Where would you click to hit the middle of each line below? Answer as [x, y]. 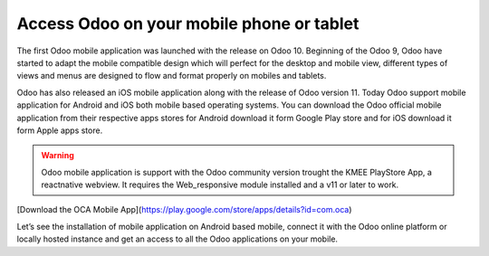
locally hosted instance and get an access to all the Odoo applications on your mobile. [177, 239]
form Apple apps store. [60, 130]
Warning [58, 156]
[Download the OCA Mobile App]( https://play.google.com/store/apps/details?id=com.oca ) [184, 210]
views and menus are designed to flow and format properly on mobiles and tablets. [172, 76]
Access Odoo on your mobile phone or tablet [188, 24]
